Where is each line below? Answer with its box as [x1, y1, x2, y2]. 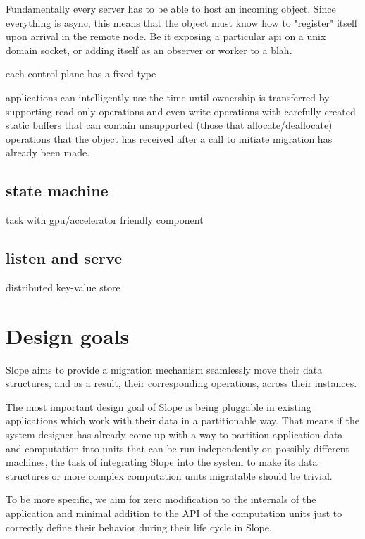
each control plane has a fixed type [6, 66, 156, 81]
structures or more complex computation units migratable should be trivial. [6, 468, 333, 483]
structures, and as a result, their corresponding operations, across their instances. [6, 376, 357, 391]
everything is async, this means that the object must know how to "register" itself [6, 15, 358, 30]
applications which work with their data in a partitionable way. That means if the [6, 413, 359, 428]
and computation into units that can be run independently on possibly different [6, 440, 349, 455]
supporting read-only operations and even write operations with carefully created [6, 103, 356, 118]
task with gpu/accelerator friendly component [6, 213, 204, 227]
